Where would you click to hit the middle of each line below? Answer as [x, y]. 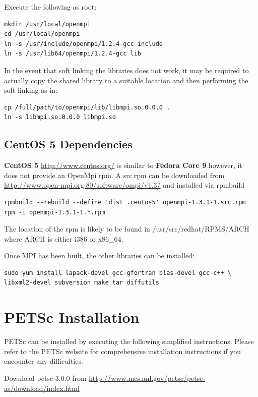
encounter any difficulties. [44, 361]
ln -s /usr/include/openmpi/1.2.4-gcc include [83, 44]
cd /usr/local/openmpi [42, 34]
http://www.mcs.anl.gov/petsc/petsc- [147, 378]
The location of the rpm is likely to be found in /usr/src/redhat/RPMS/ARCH [127, 229]
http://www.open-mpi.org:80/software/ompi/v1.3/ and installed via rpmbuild [124, 185]
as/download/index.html [42, 388]
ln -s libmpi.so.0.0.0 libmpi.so [60, 117]
